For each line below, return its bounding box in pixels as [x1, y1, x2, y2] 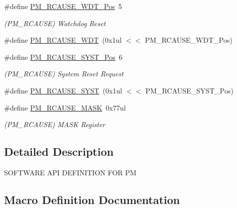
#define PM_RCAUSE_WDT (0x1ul [4, 35, 122, 45]
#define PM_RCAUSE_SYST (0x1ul [4, 85, 123, 95]
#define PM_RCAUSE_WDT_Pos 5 [4, 1, 122, 11]
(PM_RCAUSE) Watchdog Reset [4, 18, 106, 28]
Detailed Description [4, 144, 114, 159]
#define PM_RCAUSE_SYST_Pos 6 [4, 51, 123, 62]
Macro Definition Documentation [4, 191, 180, 207]
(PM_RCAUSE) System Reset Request [4, 68, 124, 79]
